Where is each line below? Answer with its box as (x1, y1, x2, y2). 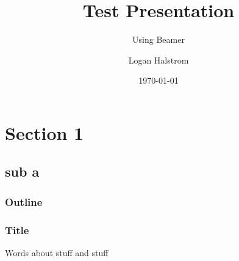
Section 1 (5, 120, 84, 145)
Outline (5, 194, 43, 209)
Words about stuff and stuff (5, 246, 109, 259)
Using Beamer (132, 33, 185, 46)
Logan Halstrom (128, 53, 189, 66)
